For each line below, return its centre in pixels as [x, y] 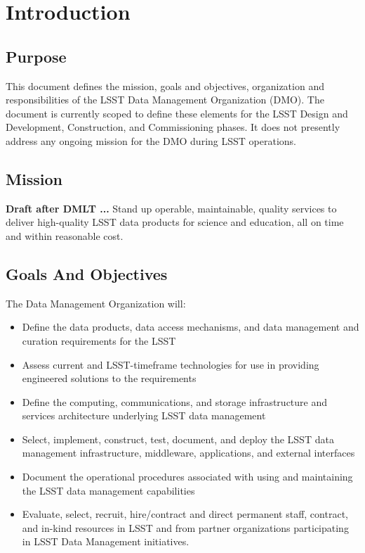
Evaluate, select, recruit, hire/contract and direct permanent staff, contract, [185, 514]
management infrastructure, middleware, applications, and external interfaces [188, 453]
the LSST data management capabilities [108, 490]
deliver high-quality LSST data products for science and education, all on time [175, 222]
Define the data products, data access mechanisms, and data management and [191, 327]
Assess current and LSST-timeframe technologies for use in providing [171, 364]
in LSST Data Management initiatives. [106, 541]
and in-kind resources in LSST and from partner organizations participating [185, 527]
